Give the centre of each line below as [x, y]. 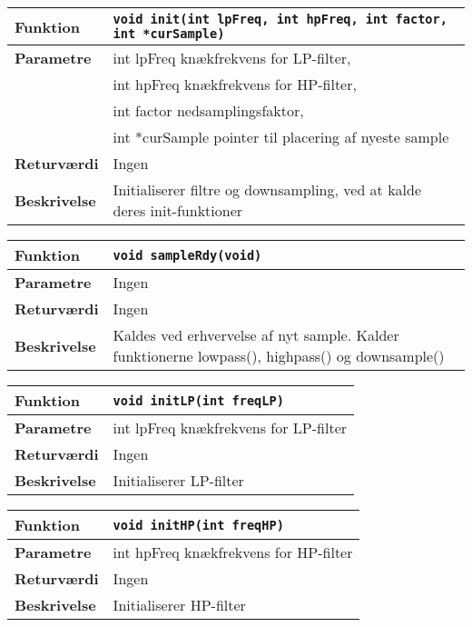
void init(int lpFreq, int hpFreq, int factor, [280, 19]
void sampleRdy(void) [187, 255]
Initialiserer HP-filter [179, 605]
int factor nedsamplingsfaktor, [208, 110]
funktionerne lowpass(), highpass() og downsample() [279, 356]
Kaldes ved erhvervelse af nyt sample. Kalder [256, 335]
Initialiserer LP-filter [178, 480]
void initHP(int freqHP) [198, 525]
